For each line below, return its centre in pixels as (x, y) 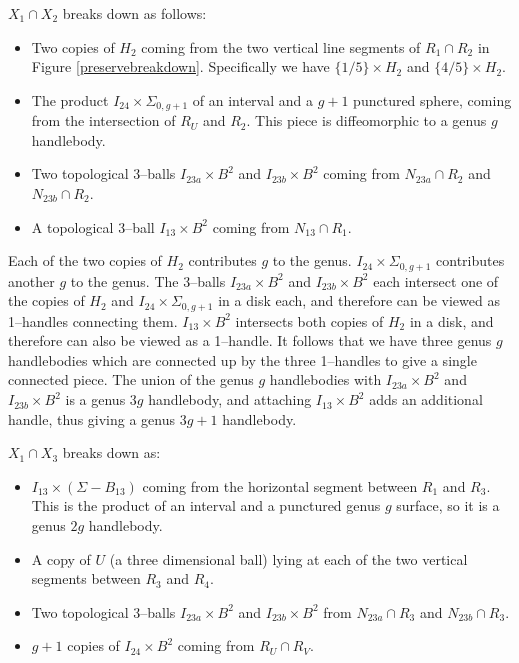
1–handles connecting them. (93, 320)
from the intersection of (103, 120)
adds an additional (426, 399)
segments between (86, 578)
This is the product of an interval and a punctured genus (206, 505)
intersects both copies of (309, 320)
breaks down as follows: (134, 13)
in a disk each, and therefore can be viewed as (359, 300)
